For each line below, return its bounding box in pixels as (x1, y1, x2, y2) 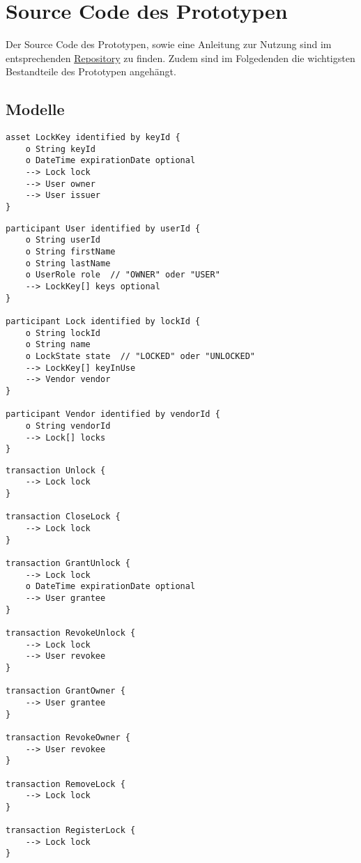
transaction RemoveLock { (6, 779, 125, 789)
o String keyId (25, 144, 95, 154)
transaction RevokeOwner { (6, 732, 130, 742)
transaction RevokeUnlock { (6, 628, 136, 639)
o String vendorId (25, 420, 111, 431)
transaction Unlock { (6, 465, 106, 475)
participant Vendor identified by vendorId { (6, 409, 220, 420)
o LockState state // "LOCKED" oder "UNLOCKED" (25, 351, 255, 361)
